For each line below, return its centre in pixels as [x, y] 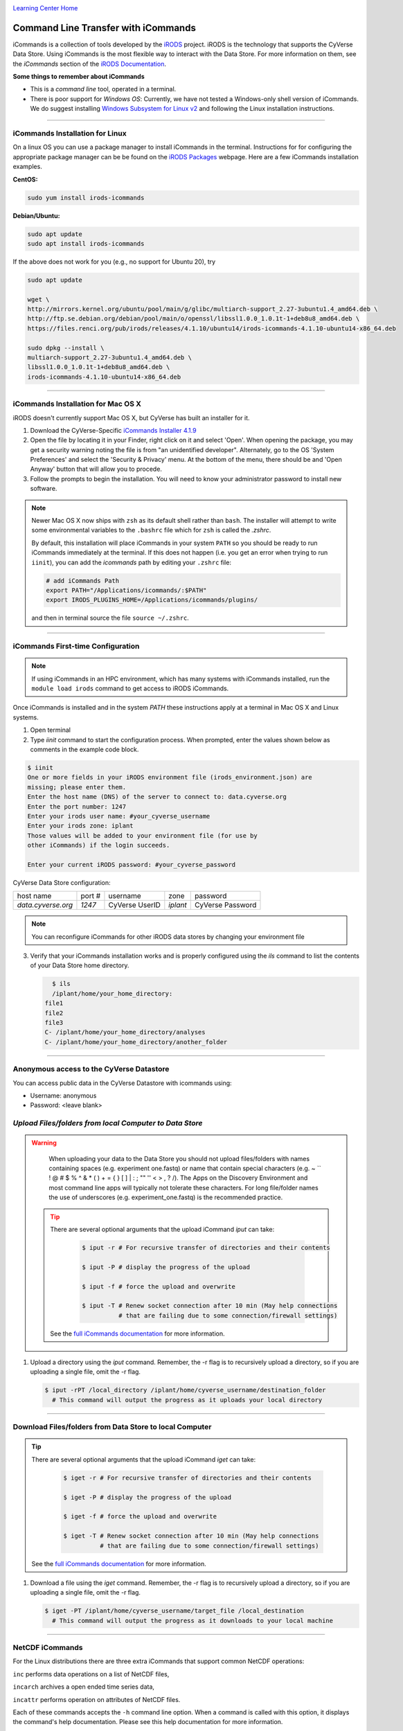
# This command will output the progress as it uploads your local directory [187, 1400]
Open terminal [50, 730]
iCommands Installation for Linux [70, 134]
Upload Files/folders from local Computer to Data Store [108, 1123]
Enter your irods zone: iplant [81, 826]
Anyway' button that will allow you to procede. [96, 469]
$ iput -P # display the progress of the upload [166, 1267]
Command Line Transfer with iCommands [105, 28]
